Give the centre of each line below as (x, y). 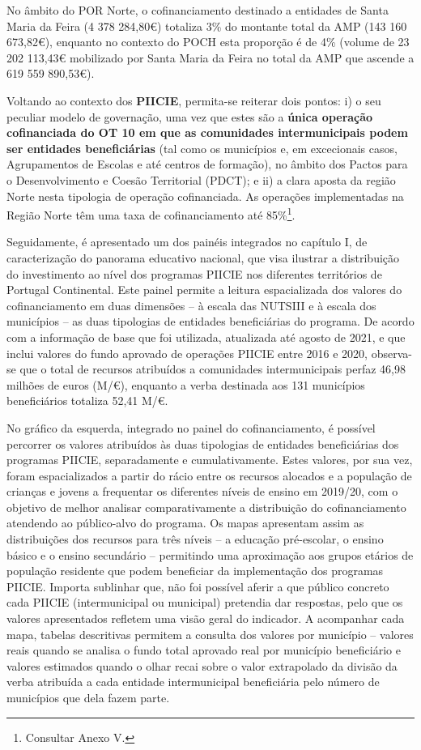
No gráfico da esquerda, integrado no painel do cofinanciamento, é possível (191, 427)
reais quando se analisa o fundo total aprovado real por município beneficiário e (204, 650)
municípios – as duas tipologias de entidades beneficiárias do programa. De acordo (210, 321)
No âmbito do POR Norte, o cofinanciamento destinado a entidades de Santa (198, 10)
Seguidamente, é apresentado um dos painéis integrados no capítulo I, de (187, 242)
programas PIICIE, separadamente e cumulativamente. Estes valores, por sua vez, (210, 460)
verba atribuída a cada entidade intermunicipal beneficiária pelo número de (193, 682)
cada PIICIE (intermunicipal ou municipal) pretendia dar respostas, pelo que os (205, 602)
